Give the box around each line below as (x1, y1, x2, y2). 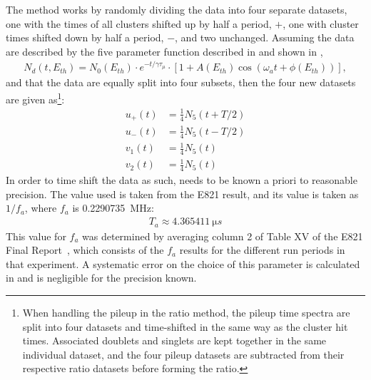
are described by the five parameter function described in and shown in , (6, 43, 323, 58)
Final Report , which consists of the (6, 242, 164, 257)
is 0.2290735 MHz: (72, 200, 154, 215)
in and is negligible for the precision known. (6, 270, 197, 285)
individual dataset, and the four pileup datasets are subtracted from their (22, 346, 345, 361)
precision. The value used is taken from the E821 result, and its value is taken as (6, 186, 359, 201)
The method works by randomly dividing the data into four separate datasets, (6, 2, 347, 16)
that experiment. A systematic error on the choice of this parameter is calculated (6, 256, 360, 271)
